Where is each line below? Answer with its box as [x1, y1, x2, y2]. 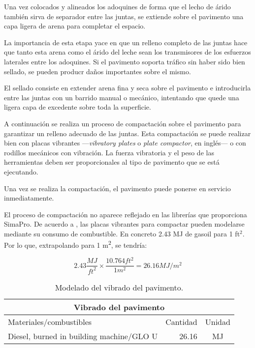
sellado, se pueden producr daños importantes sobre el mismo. [4, 66, 191, 76]
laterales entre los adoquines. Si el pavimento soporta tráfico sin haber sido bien [4, 56, 245, 66]
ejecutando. [4, 166, 38, 176]
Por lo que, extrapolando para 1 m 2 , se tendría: [4, 238, 147, 250]
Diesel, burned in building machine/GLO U [8, 330, 158, 342]
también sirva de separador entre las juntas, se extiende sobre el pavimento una [4, 11, 244, 21]
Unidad [205, 316, 230, 327]
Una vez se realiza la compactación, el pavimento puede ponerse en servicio [4, 183, 231, 193]
